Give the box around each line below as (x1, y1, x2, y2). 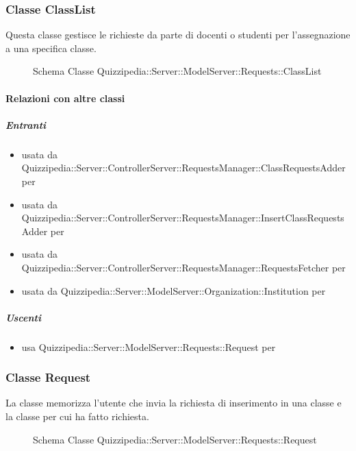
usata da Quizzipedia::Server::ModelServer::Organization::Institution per (21, 283, 326, 297)
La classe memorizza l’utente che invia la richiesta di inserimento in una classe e (5, 395, 342, 410)
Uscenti (5, 310, 41, 324)
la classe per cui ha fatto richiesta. (5, 409, 149, 424)
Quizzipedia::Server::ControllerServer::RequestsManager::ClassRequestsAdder (21, 160, 346, 175)
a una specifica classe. (5, 40, 97, 55)
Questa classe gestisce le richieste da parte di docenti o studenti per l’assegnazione (5, 27, 351, 42)
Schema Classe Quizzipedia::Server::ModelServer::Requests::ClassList (33, 64, 322, 78)
